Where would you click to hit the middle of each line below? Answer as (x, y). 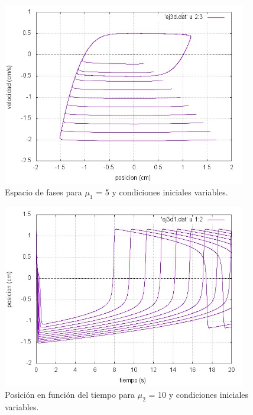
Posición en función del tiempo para (70, 394)
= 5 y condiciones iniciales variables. (162, 192)
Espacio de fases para (43, 192)
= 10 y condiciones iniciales (199, 394)
